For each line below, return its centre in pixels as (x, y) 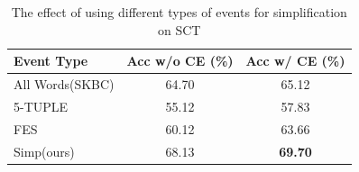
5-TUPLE (41, 106)
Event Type (51, 61)
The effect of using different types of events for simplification (179, 12)
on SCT (179, 29)
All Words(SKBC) (64, 84)
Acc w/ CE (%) (295, 61)
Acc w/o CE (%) (180, 61)
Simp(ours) (44, 151)
